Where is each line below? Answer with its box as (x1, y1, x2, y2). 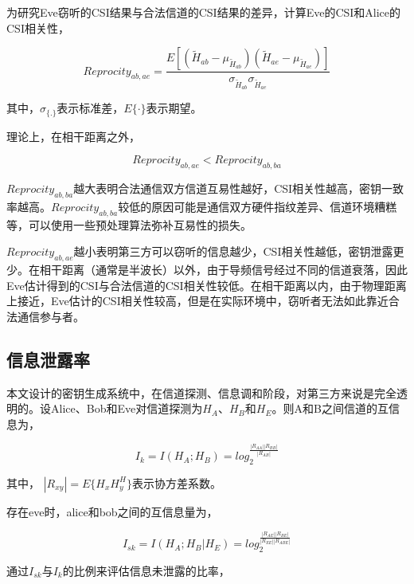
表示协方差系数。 (131, 474, 221, 491)
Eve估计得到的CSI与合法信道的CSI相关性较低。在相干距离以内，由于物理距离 (6, 276, 407, 293)
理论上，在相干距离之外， (6, 127, 140, 144)
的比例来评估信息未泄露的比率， (62, 562, 230, 578)
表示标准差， (57, 100, 124, 116)
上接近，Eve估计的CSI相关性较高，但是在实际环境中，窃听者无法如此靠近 (6, 292, 389, 309)
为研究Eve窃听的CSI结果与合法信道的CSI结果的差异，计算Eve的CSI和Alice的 (6, 4, 401, 20)
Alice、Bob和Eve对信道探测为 (50, 400, 203, 417)
